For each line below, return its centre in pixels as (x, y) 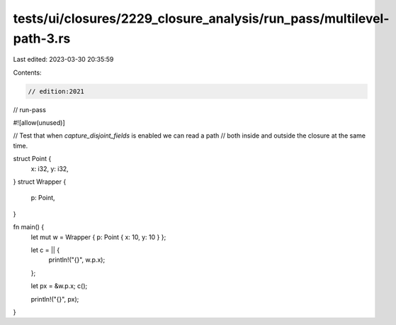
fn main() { (29, 227)
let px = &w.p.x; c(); (59, 286)
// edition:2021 (56, 91)
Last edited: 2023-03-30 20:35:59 (63, 60)
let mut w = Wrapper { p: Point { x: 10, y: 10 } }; (98, 237)
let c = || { (45, 250)
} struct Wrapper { (40, 182)
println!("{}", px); (55, 299)
